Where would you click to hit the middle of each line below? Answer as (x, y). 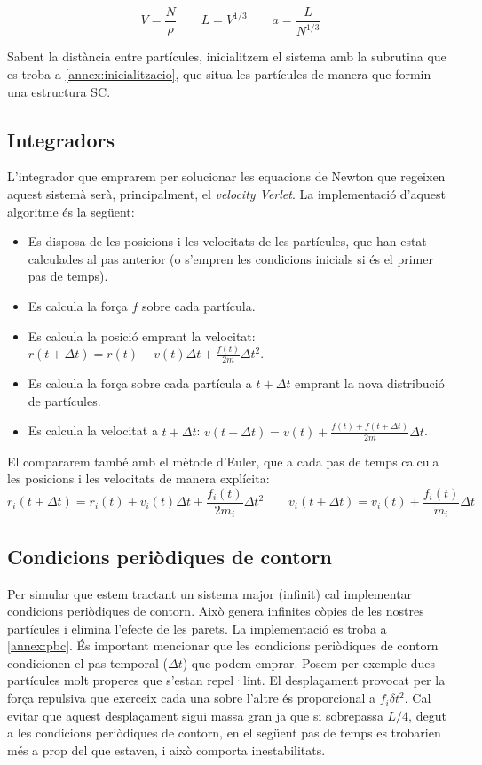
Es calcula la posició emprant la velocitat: (142, 335)
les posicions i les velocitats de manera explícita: (138, 478)
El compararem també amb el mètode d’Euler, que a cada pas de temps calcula (223, 461)
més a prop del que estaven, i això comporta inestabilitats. (166, 749)
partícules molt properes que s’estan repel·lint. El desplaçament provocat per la (226, 680)
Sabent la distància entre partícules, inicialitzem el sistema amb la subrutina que (227, 56)
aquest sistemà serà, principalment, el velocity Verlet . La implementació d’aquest (226, 193)
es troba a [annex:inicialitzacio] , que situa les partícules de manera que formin (219, 74)
